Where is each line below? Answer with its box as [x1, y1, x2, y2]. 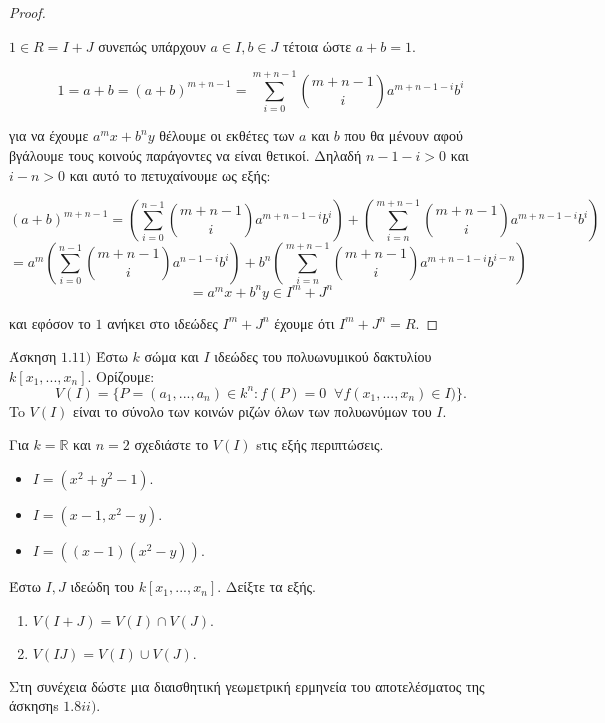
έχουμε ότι [274, 312, 335, 333]
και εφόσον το [9, 312, 91, 333]
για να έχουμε [9, 125, 89, 146]
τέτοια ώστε [282, 35, 352, 56]
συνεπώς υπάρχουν [98, 35, 206, 56]
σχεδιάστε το [134, 434, 209, 455]
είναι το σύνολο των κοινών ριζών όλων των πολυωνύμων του [73, 400, 432, 421]
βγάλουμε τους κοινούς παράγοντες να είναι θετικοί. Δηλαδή [9, 144, 362, 165]
